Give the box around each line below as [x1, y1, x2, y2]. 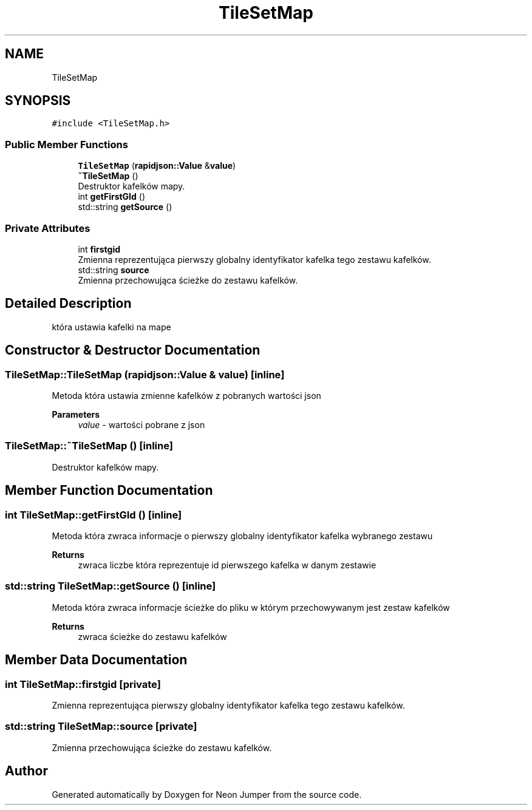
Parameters [52, 409, 100, 420]
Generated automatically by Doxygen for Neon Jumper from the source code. [52, 789, 362, 800]
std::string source [78, 264, 149, 275]
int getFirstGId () [78, 191, 146, 202]
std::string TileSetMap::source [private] [5, 720, 197, 733]
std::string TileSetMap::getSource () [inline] [5, 580, 216, 593]
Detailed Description [5, 296, 132, 311]
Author [5, 763, 48, 779]
